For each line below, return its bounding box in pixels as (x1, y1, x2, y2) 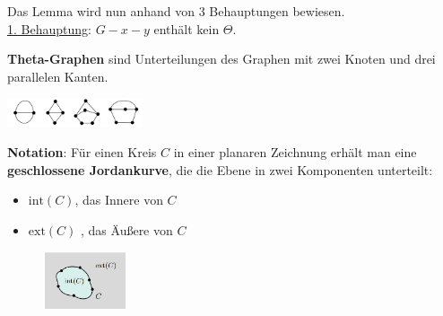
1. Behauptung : (7, 19, 91, 38)
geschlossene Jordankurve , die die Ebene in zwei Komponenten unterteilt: (7, 160, 433, 179)
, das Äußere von (81, 220, 173, 239)
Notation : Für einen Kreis (7, 143, 157, 162)
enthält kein (153, 19, 220, 38)
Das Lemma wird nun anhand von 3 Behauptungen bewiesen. (7, 2, 345, 20)
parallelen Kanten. (7, 66, 109, 85)
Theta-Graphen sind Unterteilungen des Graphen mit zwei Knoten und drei (7, 49, 436, 68)
